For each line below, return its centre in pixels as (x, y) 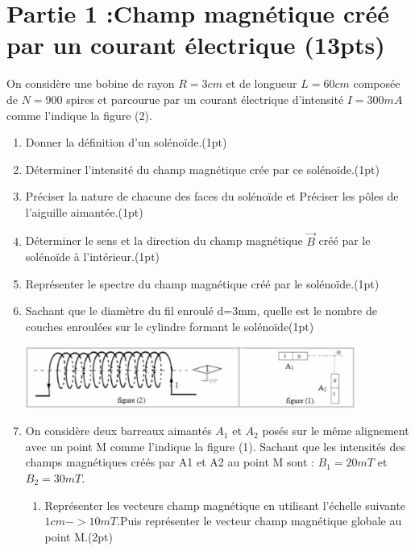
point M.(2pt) (79, 536)
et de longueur (261, 83)
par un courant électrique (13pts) (196, 45)
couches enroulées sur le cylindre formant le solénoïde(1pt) (170, 327)
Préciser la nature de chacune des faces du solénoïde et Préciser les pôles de (212, 196)
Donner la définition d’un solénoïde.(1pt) (126, 142)
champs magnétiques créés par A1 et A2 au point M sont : (170, 462)
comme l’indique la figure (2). (79, 115)
